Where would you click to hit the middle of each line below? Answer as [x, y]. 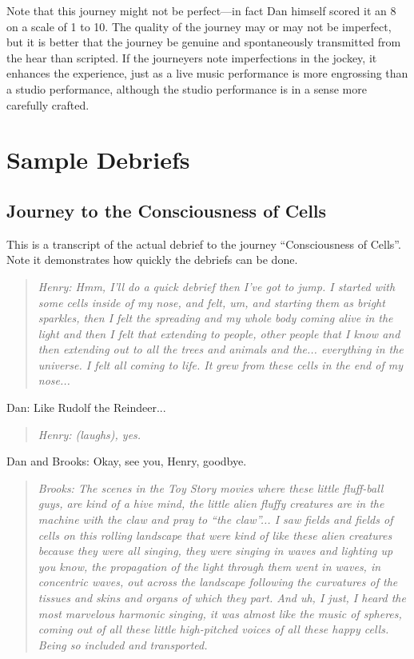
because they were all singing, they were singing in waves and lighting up [215, 551]
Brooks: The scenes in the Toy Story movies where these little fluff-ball [211, 487]
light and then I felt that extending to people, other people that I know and [219, 333]
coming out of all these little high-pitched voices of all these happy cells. [213, 629]
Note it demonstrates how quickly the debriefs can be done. [152, 260]
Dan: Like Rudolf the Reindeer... [86, 407]
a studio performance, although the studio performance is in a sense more [187, 88]
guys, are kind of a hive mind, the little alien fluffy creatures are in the [211, 503]
